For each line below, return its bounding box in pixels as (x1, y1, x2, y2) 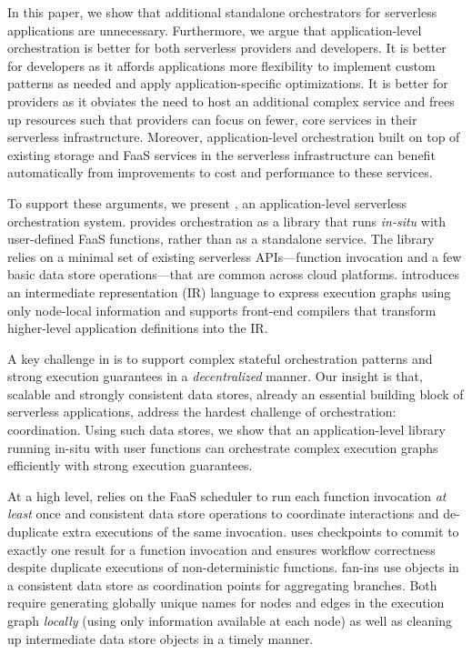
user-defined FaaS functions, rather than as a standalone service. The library (7, 229, 435, 248)
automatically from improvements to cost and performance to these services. (7, 163, 433, 182)
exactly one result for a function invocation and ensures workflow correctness (7, 539, 436, 558)
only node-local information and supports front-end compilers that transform (7, 300, 437, 319)
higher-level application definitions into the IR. (7, 318, 268, 337)
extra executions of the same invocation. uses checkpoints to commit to (62, 522, 459, 541)
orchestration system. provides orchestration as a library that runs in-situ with (7, 211, 447, 230)
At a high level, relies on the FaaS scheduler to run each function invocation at (7, 486, 447, 505)
